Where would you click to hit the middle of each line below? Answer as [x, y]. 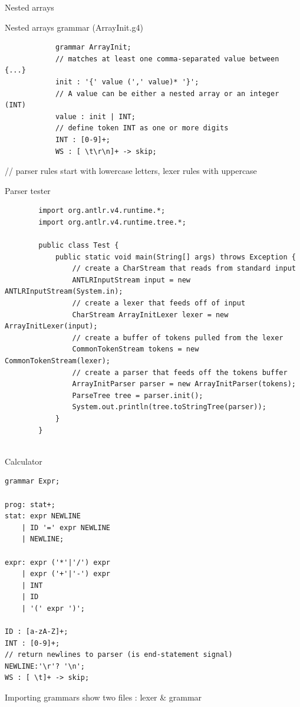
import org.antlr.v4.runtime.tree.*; [112, 222]
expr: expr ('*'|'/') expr [57, 562]
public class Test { [79, 246]
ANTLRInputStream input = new [131, 280]
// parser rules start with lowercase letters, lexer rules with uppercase [131, 171]
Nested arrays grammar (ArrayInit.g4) [74, 27]
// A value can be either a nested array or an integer [167, 93]
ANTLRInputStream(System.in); [64, 292]
